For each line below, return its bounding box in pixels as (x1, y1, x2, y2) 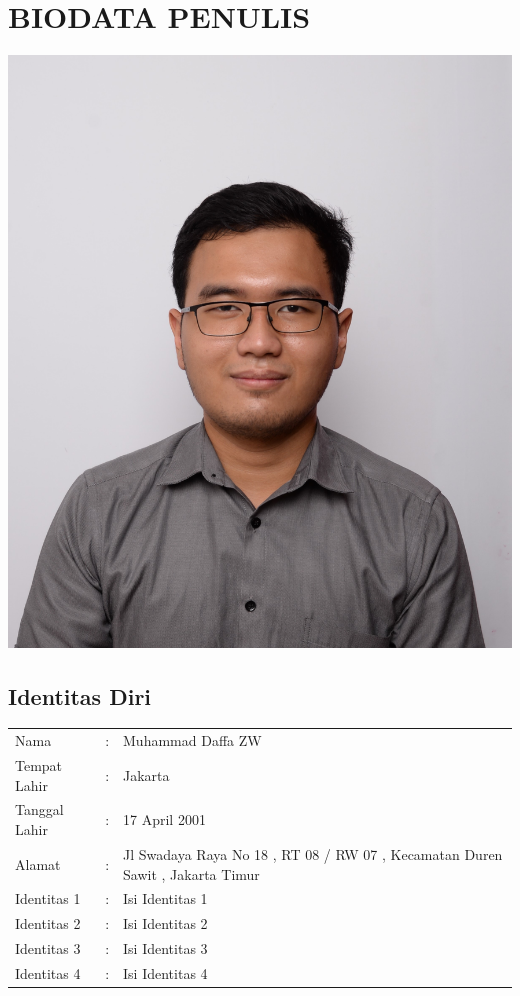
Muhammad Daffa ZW (123, 730, 262, 751)
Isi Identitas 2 (123, 913, 208, 934)
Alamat (15, 853, 61, 874)
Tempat (15, 755, 63, 776)
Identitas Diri (8, 680, 152, 711)
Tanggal (15, 799, 64, 820)
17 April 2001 (123, 809, 206, 830)
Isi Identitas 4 (123, 962, 208, 983)
